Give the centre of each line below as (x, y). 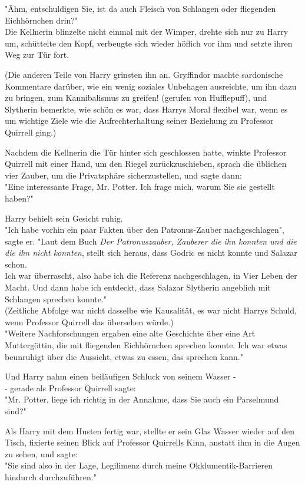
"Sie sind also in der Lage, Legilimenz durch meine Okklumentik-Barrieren (139, 465)
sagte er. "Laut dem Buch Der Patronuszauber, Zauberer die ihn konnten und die (151, 241)
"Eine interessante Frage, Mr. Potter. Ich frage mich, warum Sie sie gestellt (140, 187)
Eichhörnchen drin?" (42, 20)
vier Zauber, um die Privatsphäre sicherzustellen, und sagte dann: (123, 175)
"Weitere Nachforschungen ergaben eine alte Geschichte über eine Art (130, 333)
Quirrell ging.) (31, 132)
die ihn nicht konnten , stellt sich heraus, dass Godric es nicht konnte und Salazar (151, 253)
